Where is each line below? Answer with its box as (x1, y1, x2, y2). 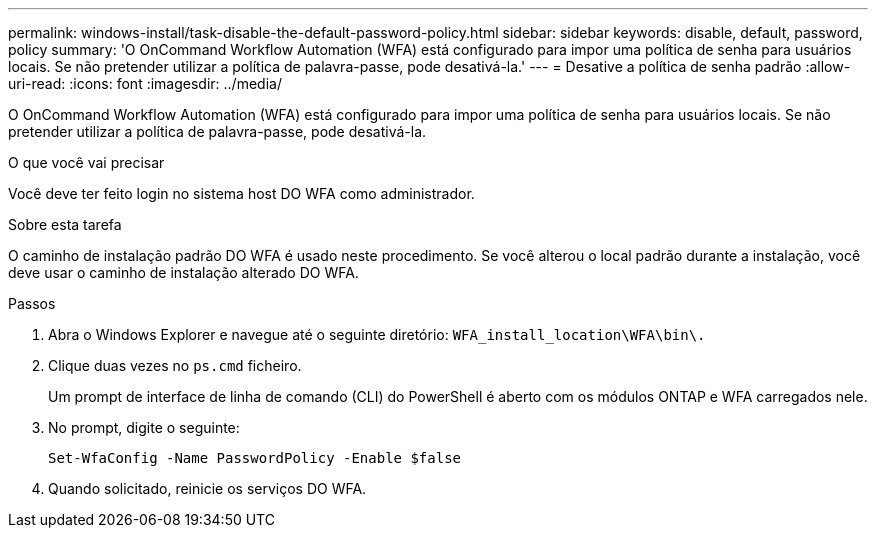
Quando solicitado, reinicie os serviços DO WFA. (48, 480, 367, 497)
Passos (8, 295, 56, 312)
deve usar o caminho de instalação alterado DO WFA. (8, 264, 359, 281)
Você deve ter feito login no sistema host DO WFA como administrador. (8, 185, 475, 202)
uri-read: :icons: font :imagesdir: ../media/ (8, 75, 282, 92)
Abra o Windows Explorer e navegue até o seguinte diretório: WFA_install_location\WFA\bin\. (48, 326, 706, 343)
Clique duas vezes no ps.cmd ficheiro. (48, 357, 302, 374)
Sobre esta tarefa (8, 216, 122, 233)
